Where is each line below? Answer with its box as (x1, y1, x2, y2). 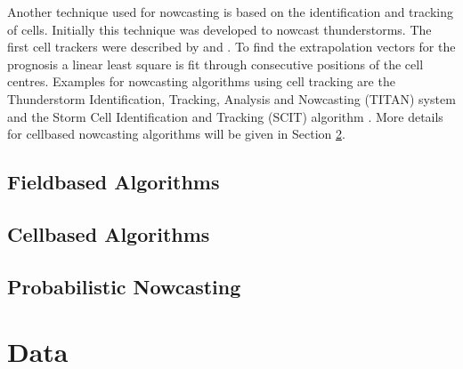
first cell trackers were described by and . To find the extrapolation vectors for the (7, 37, 456, 56)
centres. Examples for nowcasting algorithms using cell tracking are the (7, 72, 395, 91)
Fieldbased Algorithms (7, 168, 220, 196)
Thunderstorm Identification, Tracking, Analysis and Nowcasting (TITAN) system (7, 89, 456, 108)
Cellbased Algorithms (7, 220, 210, 247)
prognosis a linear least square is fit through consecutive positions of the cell (7, 54, 424, 73)
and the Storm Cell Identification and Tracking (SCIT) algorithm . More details (7, 107, 443, 125)
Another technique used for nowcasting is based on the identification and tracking (7, 3, 453, 20)
